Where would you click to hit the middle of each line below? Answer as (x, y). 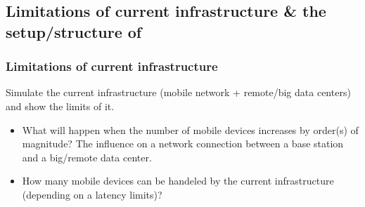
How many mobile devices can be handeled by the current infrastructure (178, 181)
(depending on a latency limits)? (92, 194)
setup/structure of (74, 31)
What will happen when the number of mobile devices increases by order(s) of (190, 129)
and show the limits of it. (60, 106)
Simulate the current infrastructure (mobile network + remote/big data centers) (178, 92)
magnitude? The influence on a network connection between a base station (183, 143)
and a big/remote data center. (87, 157)
